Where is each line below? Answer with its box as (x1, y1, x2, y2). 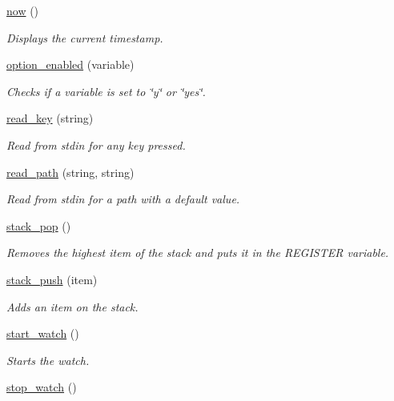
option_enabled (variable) (6, 56, 135, 73)
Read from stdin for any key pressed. (6, 136, 186, 153)
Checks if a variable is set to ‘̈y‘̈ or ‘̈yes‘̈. (6, 82, 206, 99)
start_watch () (6, 325, 79, 342)
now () (6, 2, 39, 18)
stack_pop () (6, 217, 71, 234)
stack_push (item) (6, 271, 98, 287)
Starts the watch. (6, 351, 90, 368)
